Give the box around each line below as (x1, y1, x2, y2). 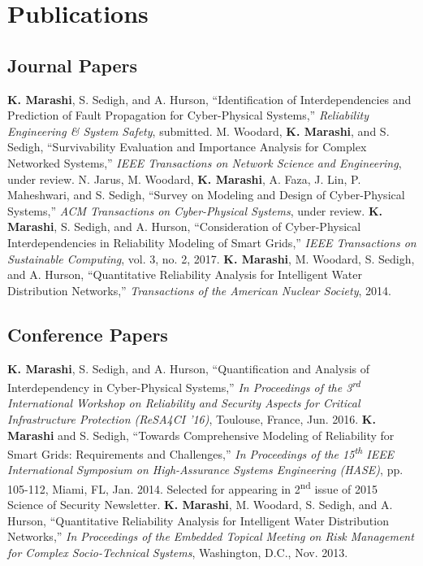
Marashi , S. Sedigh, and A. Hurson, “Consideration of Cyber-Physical (7, 218, 361, 235)
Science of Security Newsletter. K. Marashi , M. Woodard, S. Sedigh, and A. (7, 496, 393, 513)
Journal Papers (7, 52, 138, 77)
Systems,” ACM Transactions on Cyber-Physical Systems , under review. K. (7, 202, 382, 219)
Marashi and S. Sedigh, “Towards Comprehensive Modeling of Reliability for (7, 426, 395, 443)
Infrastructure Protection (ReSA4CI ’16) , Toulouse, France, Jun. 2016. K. (7, 410, 376, 427)
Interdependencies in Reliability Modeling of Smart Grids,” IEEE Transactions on (7, 233, 417, 250)
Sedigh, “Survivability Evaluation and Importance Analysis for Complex (7, 138, 367, 155)
